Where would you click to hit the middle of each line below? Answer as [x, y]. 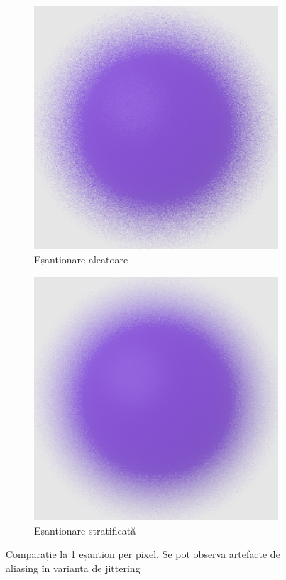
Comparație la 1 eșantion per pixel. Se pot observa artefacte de [143, 554]
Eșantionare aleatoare [81, 259]
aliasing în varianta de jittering [73, 568]
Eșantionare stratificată [85, 530]
